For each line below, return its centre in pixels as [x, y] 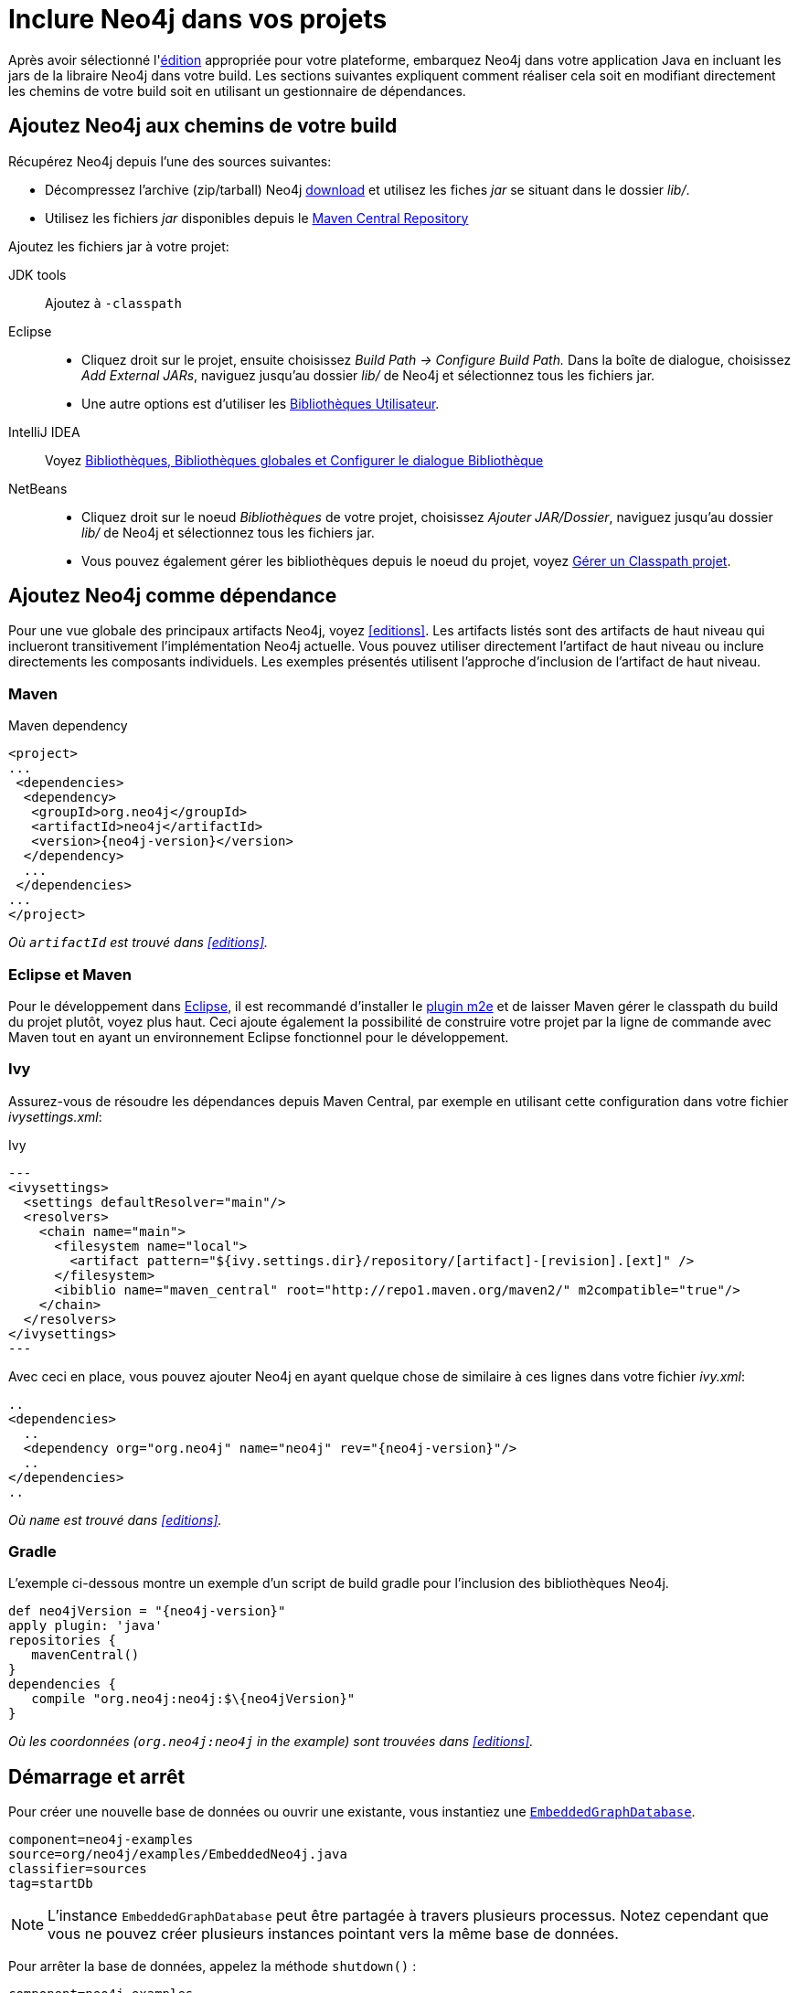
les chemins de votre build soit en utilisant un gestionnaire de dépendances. [237, 91]
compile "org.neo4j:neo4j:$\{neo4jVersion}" [193, 1699]
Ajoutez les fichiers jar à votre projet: [119, 246]
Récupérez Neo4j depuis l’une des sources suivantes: [170, 161]
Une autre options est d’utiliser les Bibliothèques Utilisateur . [261, 403]
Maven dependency [68, 726]
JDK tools [37, 274]
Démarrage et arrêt [97, 1776]
